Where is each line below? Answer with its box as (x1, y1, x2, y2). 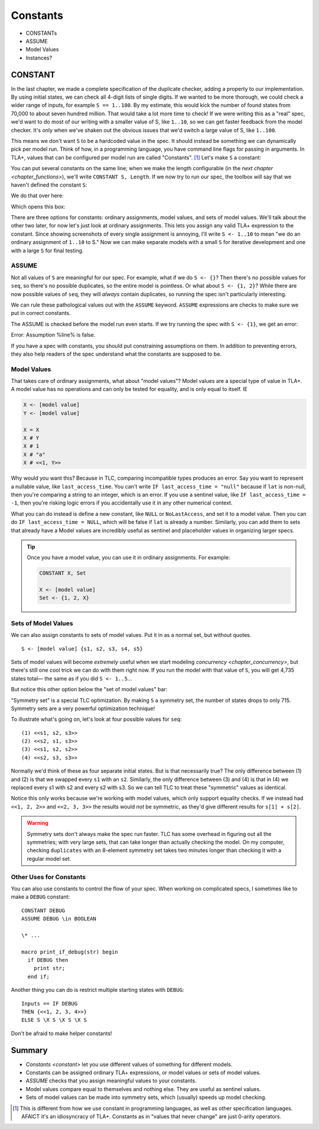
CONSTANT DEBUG (21, 907, 66, 914)
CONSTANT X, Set (39, 570, 87, 577)
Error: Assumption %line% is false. (11, 331, 96, 339)
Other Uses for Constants (11, 873, 86, 881)
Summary (11, 1045, 48, 1055)
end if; (27, 973, 50, 980)
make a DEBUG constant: (11, 893, 70, 900)
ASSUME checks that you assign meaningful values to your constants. (25, 1077, 197, 1084)
